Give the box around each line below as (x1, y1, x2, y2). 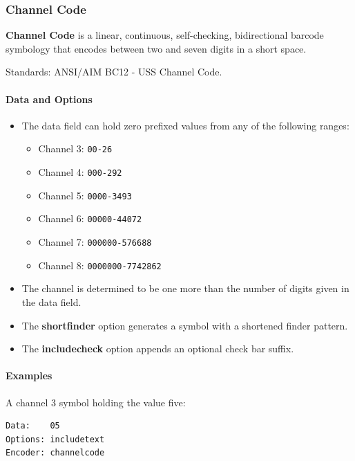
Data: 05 (6, 421, 60, 431)
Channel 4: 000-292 (38, 165, 122, 179)
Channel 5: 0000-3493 (38, 188, 132, 202)
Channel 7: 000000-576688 (38, 235, 152, 249)
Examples (6, 368, 52, 383)
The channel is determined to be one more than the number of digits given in (21, 281, 349, 296)
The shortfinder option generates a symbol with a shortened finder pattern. (21, 318, 348, 332)
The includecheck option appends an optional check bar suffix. (21, 341, 294, 356)
